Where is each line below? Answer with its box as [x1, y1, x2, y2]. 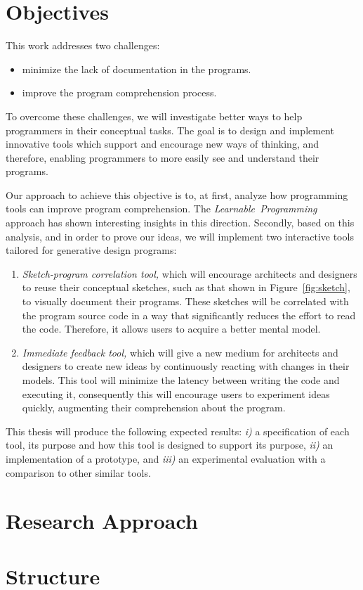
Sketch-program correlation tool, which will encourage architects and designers [22, 266, 357, 281]
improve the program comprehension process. [22, 85, 217, 100]
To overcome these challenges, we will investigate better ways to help [6, 108, 303, 123]
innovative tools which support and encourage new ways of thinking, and [6, 136, 319, 151]
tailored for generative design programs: [6, 243, 177, 257]
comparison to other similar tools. [6, 465, 151, 480]
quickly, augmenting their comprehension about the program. [22, 400, 286, 415]
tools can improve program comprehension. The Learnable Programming [6, 201, 317, 216]
